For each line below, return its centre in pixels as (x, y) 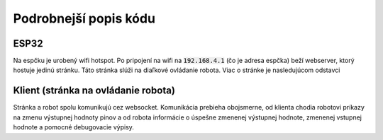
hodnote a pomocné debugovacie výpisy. (74, 127)
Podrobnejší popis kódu (84, 18)
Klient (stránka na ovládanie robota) (94, 91)
